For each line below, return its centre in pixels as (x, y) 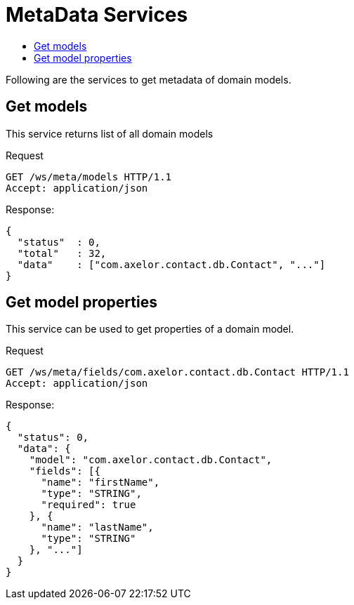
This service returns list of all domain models (110, 133)
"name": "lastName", (97, 527)
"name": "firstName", (100, 483)
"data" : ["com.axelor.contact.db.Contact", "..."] (171, 264)
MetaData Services (97, 15)
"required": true (88, 505)
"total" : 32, (62, 253)
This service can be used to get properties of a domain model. (150, 329)
